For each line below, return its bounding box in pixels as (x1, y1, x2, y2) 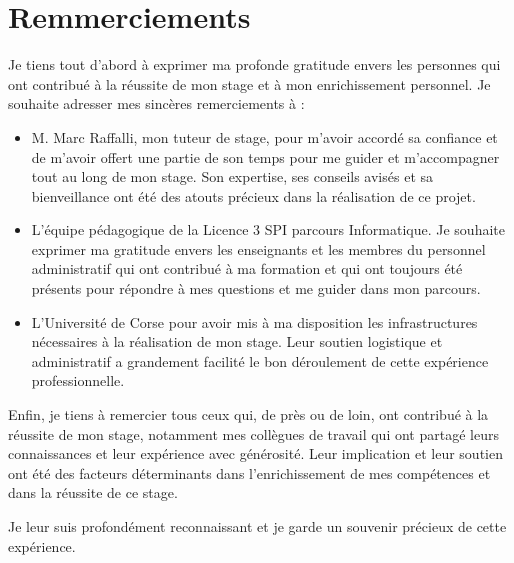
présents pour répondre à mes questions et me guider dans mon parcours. (31, 278, 481, 299)
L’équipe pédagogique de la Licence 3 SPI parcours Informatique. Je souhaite (31, 219, 505, 240)
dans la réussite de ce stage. (8, 482, 178, 503)
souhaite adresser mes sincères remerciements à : (8, 93, 305, 114)
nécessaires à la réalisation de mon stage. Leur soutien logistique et (31, 331, 443, 352)
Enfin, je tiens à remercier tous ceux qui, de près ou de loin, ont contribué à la (8, 404, 489, 425)
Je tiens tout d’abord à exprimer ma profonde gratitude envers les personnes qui (8, 54, 501, 75)
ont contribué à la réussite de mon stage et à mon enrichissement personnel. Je (8, 73, 491, 94)
